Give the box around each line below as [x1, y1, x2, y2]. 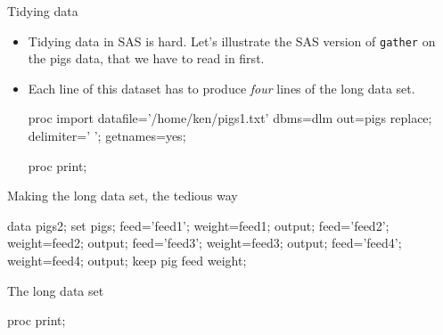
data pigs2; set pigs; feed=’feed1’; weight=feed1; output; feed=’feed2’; [7, 216, 390, 234]
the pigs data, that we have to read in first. [28, 49, 265, 68]
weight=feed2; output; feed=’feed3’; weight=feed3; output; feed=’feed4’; [7, 233, 402, 252]
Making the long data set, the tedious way [7, 186, 238, 205]
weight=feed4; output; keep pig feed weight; [7, 251, 247, 269]
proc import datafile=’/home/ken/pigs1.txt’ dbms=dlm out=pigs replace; [28, 109, 432, 127]
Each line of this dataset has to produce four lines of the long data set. [28, 78, 415, 97]
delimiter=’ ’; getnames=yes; [28, 127, 186, 145]
